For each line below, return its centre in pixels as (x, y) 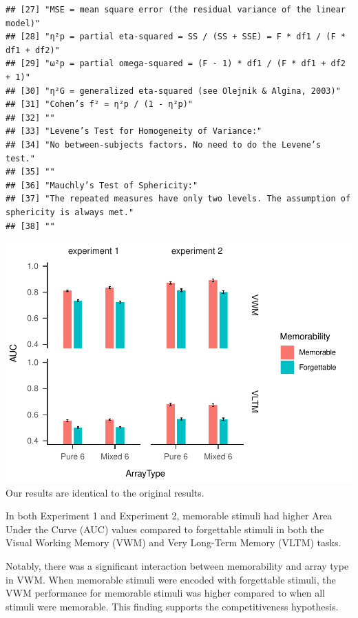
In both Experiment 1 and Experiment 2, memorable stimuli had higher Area (169, 516)
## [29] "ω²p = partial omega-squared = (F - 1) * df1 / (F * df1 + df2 (176, 64)
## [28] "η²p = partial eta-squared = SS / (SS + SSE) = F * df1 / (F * (176, 37)
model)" (23, 23)
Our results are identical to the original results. (105, 492)
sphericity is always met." (70, 212)
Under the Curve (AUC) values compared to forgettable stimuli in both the (165, 529)
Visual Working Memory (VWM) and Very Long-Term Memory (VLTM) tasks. (173, 542)
